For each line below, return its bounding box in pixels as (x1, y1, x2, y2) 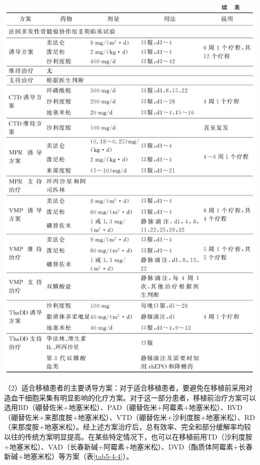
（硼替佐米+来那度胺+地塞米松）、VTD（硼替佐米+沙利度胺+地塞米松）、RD (4, 411, 255, 422)
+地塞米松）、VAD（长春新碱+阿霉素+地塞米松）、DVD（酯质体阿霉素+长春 (4, 441, 253, 451)
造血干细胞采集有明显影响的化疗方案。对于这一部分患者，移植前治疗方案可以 (4, 392, 256, 402)
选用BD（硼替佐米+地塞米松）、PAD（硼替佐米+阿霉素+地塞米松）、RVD (4, 402, 242, 412)
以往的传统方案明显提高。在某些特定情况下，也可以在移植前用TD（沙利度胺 (4, 431, 252, 441)
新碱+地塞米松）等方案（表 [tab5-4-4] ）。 (4, 451, 133, 461)
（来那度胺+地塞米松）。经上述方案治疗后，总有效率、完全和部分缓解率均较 (4, 421, 251, 432)
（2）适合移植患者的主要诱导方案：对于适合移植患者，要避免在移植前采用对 (4, 382, 252, 392)
